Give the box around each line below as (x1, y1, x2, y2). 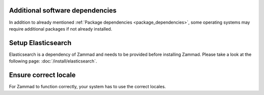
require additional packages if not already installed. (9, 26, 112, 32)
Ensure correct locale (9, 71, 76, 79)
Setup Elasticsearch (9, 39, 72, 47)
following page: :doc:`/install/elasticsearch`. (9, 58, 97, 64)
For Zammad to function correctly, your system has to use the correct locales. (9, 84, 166, 90)
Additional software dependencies (9, 6, 117, 15)
